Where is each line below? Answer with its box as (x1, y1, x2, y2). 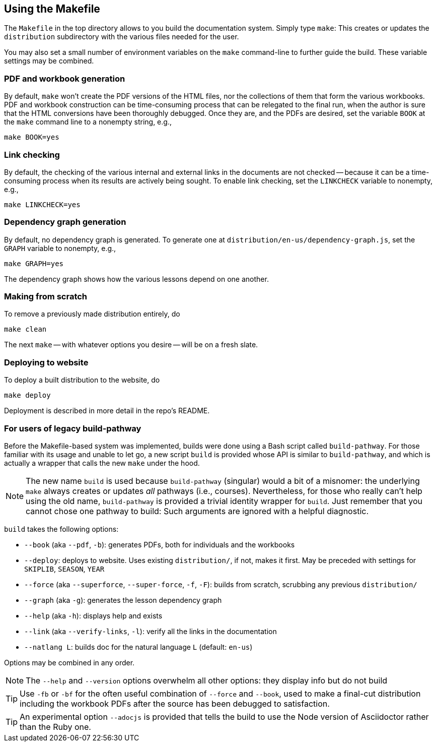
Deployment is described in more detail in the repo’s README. (4, 406, 210, 415)
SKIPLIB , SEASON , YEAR (24, 564, 105, 573)
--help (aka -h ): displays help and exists (24, 611, 163, 620)
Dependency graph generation (4, 217, 126, 227)
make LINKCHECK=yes (4, 200, 81, 209)
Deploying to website (4, 357, 89, 367)
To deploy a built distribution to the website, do (4, 376, 160, 385)
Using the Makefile (4, 3, 100, 15)
